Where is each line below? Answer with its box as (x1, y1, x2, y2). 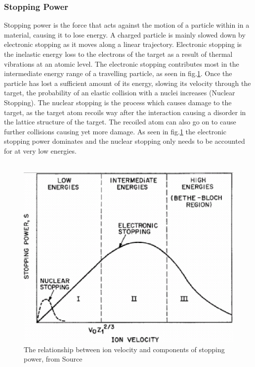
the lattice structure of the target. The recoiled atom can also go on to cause (4, 117, 236, 127)
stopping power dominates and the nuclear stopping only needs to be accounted (4, 136, 245, 146)
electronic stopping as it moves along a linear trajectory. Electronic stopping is (4, 39, 242, 49)
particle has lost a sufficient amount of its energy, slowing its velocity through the (4, 78, 251, 88)
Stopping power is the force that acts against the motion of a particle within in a (4, 20, 250, 30)
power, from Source (24, 354, 83, 364)
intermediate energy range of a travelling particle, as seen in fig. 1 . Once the (4, 68, 232, 79)
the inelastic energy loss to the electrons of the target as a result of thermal (4, 49, 233, 59)
